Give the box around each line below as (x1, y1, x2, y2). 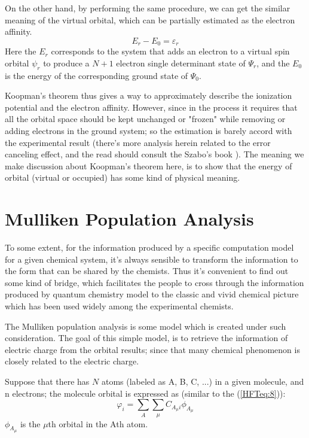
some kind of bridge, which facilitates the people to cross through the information (5, 276, 304, 288)
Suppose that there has (5, 375, 90, 388)
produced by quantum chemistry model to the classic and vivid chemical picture (5, 288, 299, 300)
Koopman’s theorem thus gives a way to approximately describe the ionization (5, 89, 292, 102)
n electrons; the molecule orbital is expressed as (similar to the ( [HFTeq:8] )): (5, 387, 286, 399)
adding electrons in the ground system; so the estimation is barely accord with (5, 124, 292, 136)
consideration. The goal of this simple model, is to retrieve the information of (5, 331, 288, 344)
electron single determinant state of (116, 56, 246, 69)
